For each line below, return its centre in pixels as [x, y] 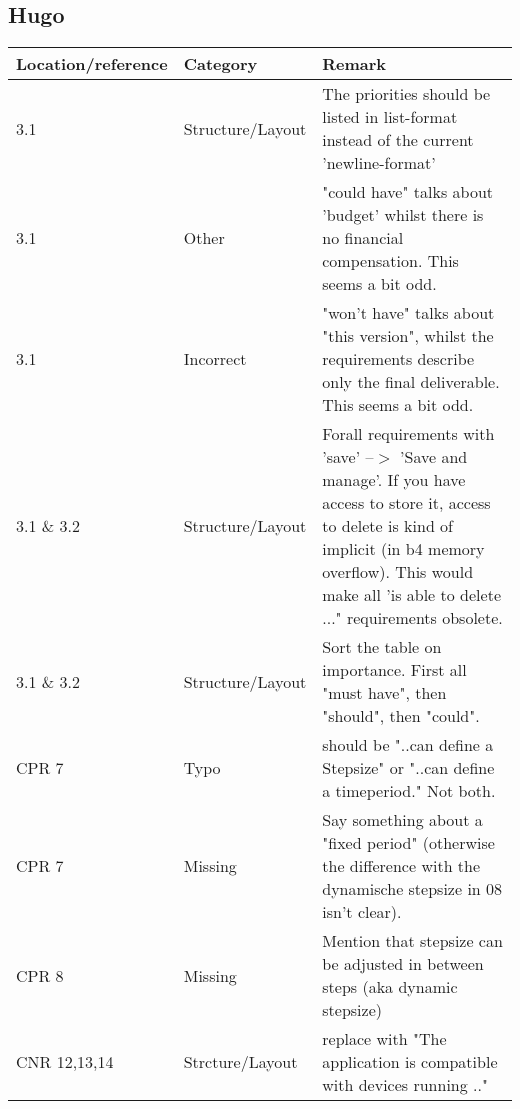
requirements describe [398, 359]
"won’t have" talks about [408, 313]
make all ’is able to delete [411, 595]
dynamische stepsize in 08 [412, 889]
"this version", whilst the [408, 336]
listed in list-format [390, 117]
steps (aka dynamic [390, 987]
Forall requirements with [408, 434]
